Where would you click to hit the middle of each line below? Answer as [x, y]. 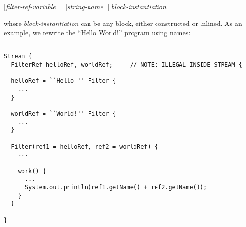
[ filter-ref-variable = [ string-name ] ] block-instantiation [85, 6]
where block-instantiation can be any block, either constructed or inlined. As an [123, 23]
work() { [32, 171]
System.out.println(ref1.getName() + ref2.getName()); [116, 187]
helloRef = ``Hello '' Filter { [64, 81]
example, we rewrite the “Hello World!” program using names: [97, 33]
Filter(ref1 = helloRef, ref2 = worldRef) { [84, 146]
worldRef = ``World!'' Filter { [64, 114]
